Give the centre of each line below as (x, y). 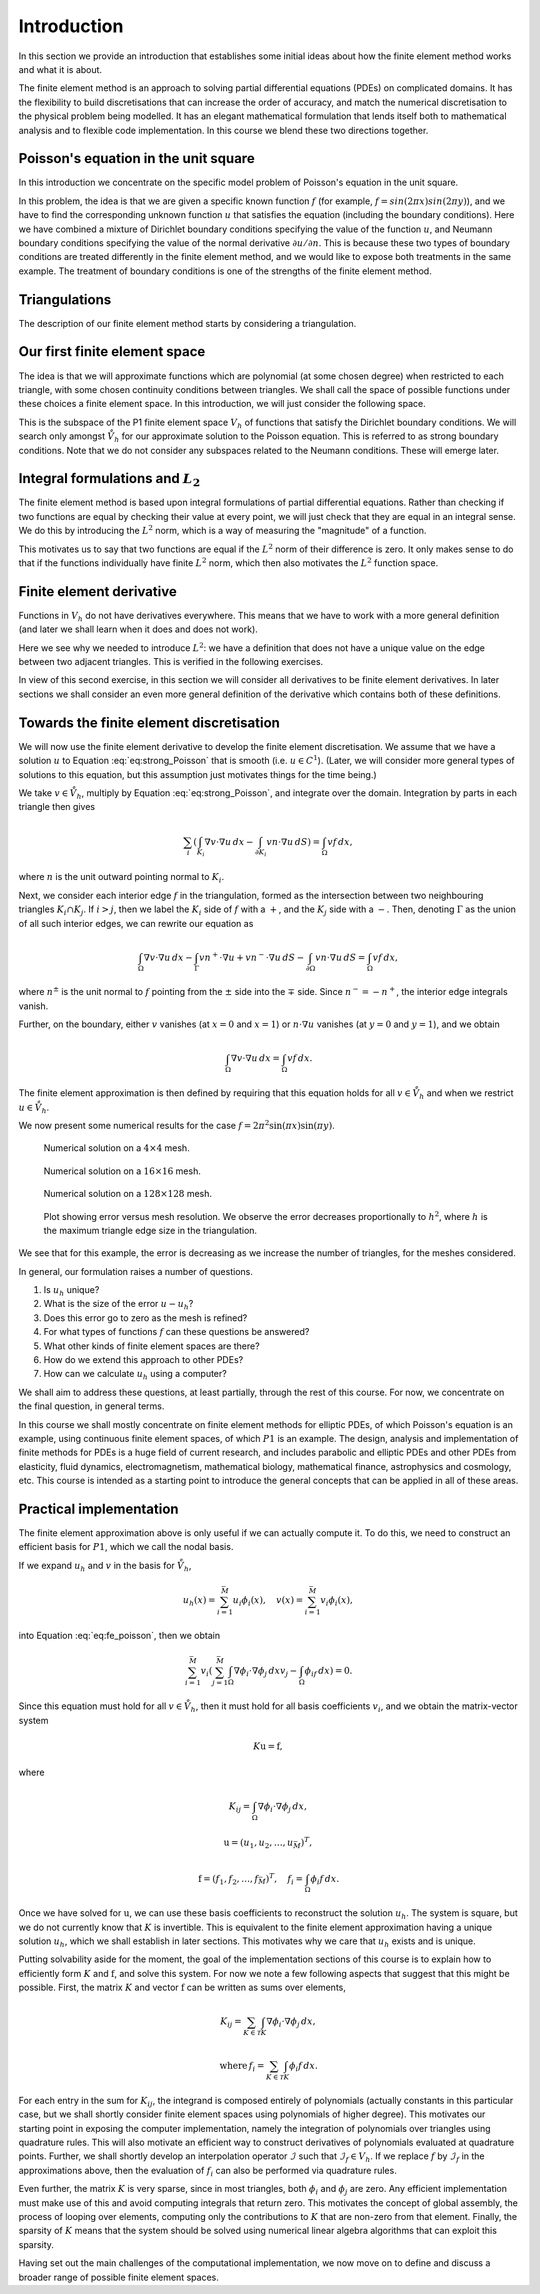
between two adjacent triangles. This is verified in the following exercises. (171, 662)
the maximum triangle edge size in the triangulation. (150, 1230)
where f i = (242, 2067)
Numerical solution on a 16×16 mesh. (122, 1171)
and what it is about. (60, 69)
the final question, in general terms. (91, 1406)
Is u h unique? (71, 1291)
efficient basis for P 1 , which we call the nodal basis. (126, 1547)
